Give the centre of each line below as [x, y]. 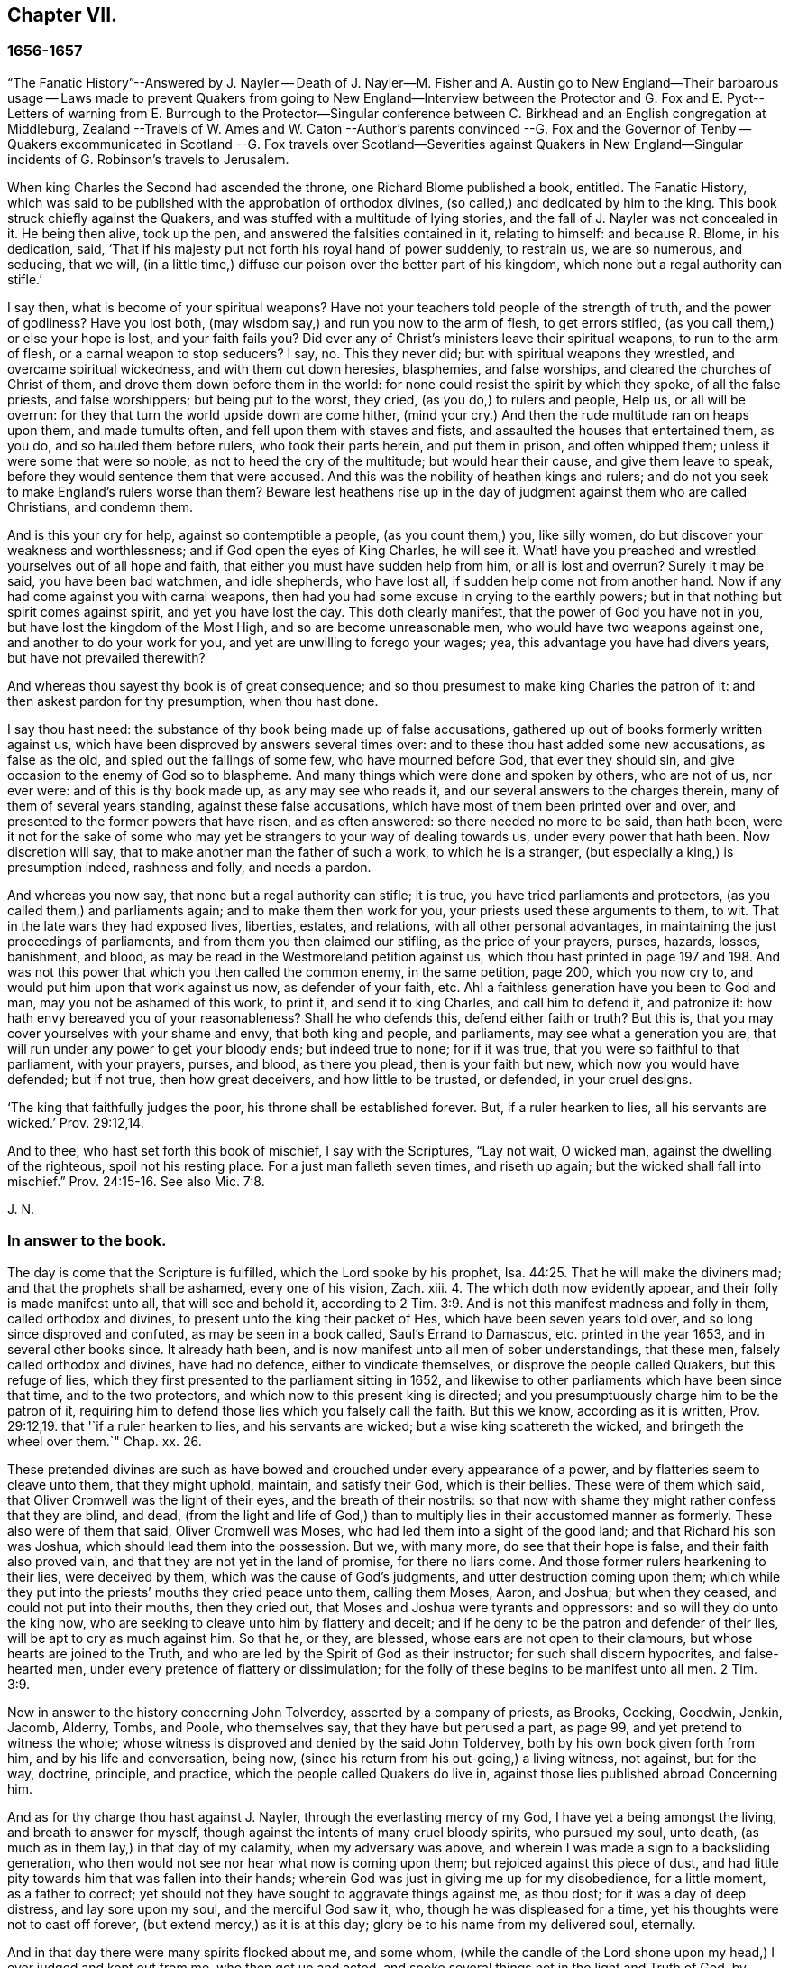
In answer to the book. [87, 1241]
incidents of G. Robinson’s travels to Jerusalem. [148, 159]
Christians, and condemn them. [100, 506]
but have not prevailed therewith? [106, 657]
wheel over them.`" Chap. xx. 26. [105, 1441]
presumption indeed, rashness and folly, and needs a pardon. [189, 867]
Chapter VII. [63, 15]
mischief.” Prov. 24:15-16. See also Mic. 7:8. [136, 1181]
